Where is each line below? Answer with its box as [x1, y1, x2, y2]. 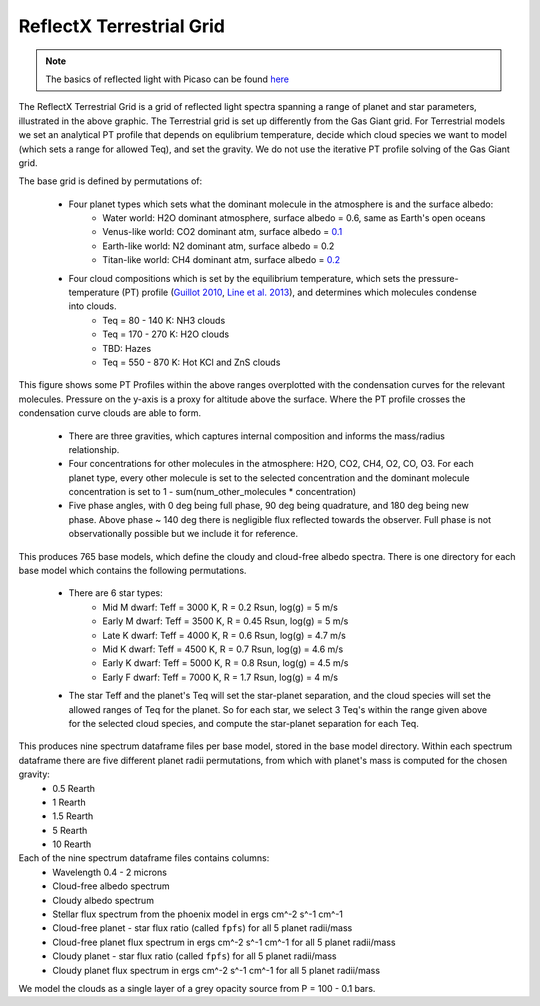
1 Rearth [52, 796, 86, 808]
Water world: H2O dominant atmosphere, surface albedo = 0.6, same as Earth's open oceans [102, 212, 486, 224]
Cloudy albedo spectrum [52, 894, 155, 906]
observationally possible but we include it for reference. [68, 528, 299, 540]
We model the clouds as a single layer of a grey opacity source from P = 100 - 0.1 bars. [18, 982, 376, 994]
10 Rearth [52, 838, 92, 850]
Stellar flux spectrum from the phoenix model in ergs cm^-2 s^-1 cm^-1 [52, 908, 344, 920]
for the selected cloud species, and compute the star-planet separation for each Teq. [68, 717, 419, 729]
